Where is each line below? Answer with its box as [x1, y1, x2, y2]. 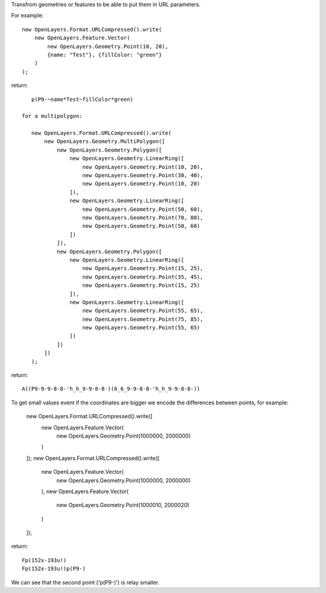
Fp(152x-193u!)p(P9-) [22, 565, 86, 572]
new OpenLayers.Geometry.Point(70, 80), [82, 214, 203, 221]
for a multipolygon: [22, 112, 83, 120]
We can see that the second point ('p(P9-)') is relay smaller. [11, 578, 160, 586]
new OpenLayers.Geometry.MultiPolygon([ [44, 138, 165, 145]
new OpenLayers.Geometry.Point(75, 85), [82, 316, 203, 323]
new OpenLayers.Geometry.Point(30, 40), [82, 172, 203, 179]
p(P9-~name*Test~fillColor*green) [31, 96, 134, 103]
